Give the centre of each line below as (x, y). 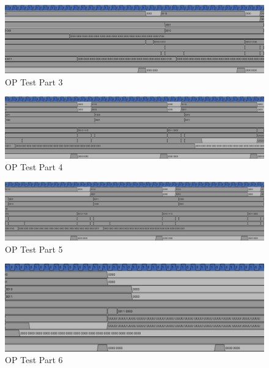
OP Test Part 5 (34, 249)
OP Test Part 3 (34, 81)
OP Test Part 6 (34, 360)
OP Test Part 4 (34, 167)
